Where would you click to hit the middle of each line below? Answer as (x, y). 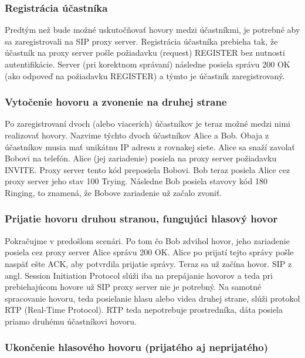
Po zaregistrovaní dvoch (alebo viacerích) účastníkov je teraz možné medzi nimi (148, 124)
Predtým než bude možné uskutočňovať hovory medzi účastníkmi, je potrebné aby (152, 30)
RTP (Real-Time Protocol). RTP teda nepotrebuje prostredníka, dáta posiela (144, 310)
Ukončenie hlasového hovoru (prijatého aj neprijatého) (137, 347)
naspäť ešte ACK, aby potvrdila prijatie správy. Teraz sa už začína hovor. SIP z (148, 263)
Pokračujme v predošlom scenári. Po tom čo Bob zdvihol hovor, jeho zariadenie (147, 240)
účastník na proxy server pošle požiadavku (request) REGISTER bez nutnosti (145, 53)
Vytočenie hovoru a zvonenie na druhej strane (116, 102)
